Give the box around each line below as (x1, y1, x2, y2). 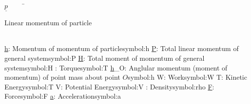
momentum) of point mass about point (4, 72, 120, 82)
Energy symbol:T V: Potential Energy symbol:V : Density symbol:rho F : (4, 81, 214, 91)
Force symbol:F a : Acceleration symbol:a (4, 91, 121, 101)
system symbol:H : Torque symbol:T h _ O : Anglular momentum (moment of (4, 62, 228, 72)
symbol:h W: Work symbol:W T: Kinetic (128, 72, 247, 82)
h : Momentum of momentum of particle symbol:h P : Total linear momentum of (4, 43, 239, 53)
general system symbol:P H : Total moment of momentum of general (4, 53, 205, 63)
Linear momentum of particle (4, 17, 92, 28)
